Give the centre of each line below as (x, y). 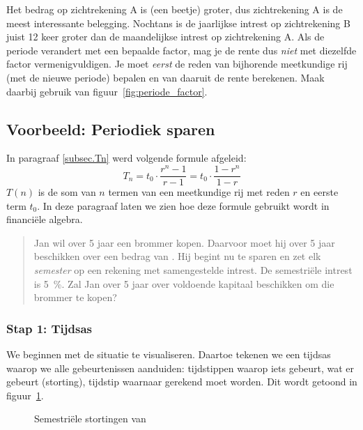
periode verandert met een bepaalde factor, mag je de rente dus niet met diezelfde (181, 50)
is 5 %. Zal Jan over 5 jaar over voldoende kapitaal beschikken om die (184, 283)
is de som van (67, 192)
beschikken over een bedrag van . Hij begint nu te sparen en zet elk (177, 256)
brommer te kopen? (75, 297)
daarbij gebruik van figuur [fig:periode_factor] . (107, 91)
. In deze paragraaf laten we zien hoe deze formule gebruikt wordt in (183, 205)
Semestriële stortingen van (90, 419)
